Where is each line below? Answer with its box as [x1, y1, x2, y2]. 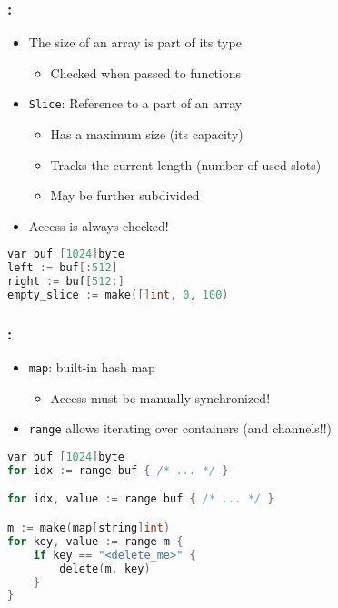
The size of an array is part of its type [28, 33, 242, 52]
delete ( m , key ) [59, 562, 151, 575]
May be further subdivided [50, 186, 200, 205]
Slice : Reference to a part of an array [28, 94, 243, 113]
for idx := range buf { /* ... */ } [7, 463, 229, 477]
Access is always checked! [28, 216, 169, 235]
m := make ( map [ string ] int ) [7, 522, 171, 534]
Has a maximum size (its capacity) [50, 125, 244, 144]
